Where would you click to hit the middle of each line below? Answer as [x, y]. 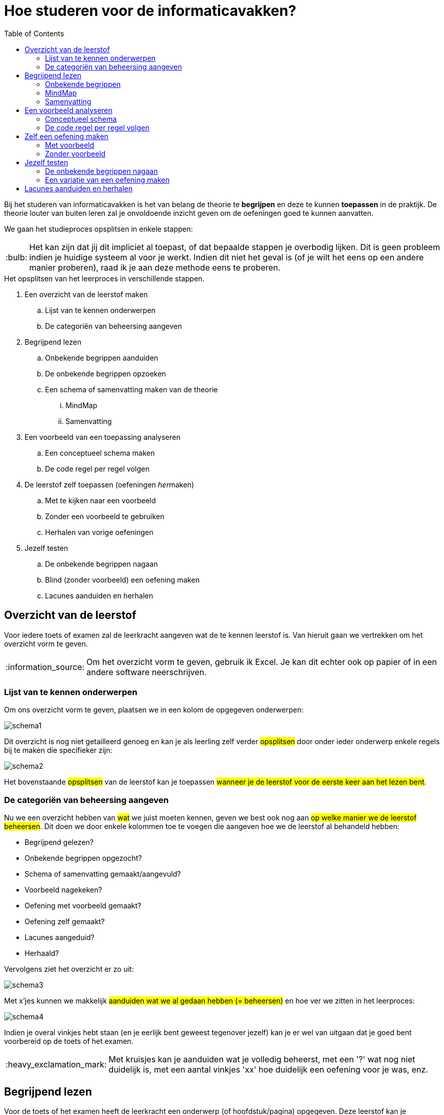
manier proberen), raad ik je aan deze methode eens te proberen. [155, 267]
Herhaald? [42, 953]
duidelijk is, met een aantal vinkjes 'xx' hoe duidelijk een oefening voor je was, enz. [268, 1070]
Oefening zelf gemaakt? [65, 922]
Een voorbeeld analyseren [69, 110]
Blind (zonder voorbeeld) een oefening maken [123, 579]
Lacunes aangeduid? [60, 938]
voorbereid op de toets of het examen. [69, 1041]
